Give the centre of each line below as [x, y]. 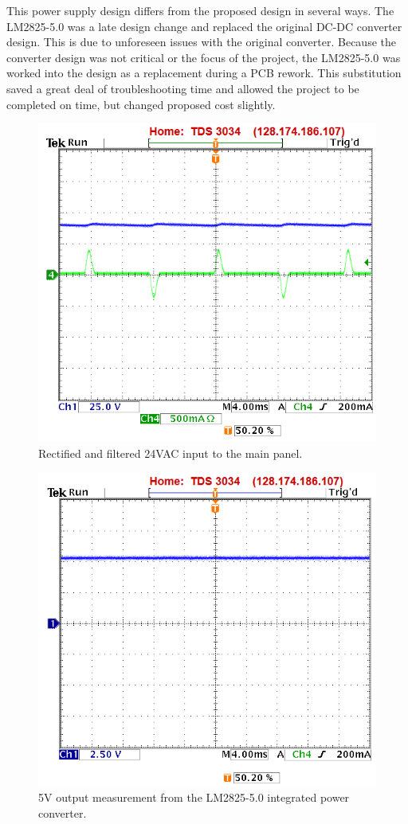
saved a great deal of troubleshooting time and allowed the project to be [183, 88]
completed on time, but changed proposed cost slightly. [141, 104]
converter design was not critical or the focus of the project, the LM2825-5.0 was [204, 57]
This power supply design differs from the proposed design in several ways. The [200, 10]
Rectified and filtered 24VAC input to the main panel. [171, 453]
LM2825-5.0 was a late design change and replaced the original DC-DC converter [204, 26]
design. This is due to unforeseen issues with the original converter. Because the [201, 42]
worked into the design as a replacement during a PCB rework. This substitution [204, 73]
